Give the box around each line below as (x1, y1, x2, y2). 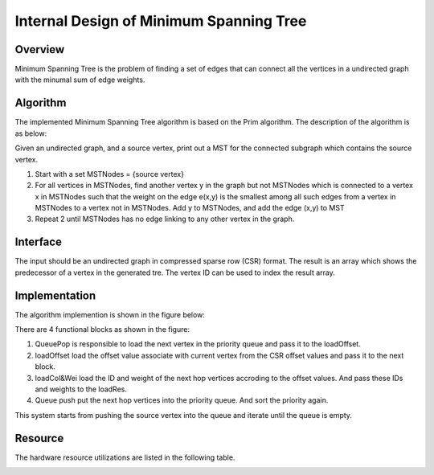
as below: (14, 129, 47, 138)
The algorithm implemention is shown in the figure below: (14, 309, 205, 319)
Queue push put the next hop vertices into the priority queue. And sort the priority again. (35, 395, 329, 405)
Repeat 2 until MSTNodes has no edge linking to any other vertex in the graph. (35, 214, 295, 224)
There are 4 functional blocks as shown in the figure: (14, 325, 190, 334)
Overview (14, 43, 65, 56)
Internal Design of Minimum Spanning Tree (14, 12, 307, 30)
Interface (14, 235, 62, 249)
